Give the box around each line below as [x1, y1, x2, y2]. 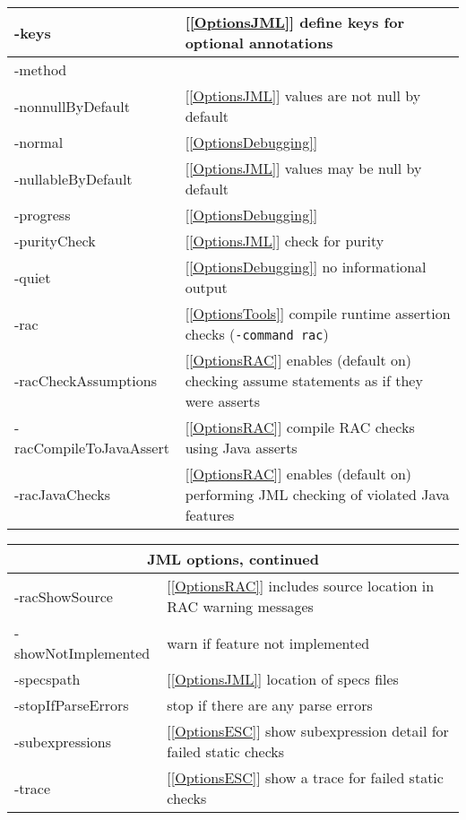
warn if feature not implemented [167, 632, 370, 653]
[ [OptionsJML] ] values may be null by [185, 158, 422, 178]
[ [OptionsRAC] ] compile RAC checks [185, 417, 415, 437]
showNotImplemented [14, 643, 151, 663]
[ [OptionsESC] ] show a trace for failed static [167, 767, 444, 788]
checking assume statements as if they [185, 370, 423, 391]
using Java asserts [185, 437, 298, 458]
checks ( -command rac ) [185, 324, 329, 344]
